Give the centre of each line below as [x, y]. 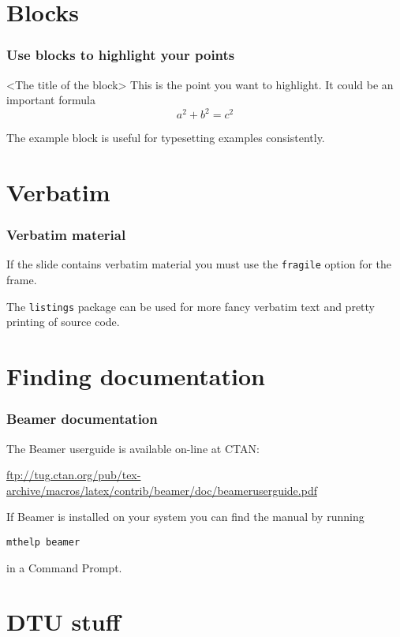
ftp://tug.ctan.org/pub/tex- [74, 475]
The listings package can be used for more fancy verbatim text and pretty [191, 306]
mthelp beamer [43, 542]
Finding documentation [136, 376]
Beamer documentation [82, 419]
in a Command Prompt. [64, 567]
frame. [22, 280]
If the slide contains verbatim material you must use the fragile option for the [199, 264]
